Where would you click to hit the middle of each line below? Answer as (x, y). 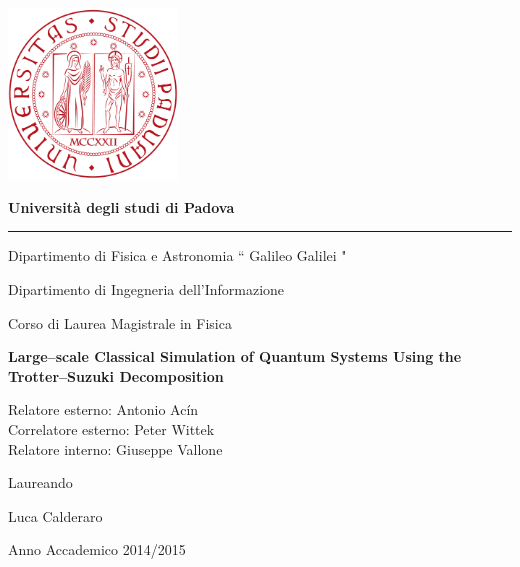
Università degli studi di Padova (121, 206)
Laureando (40, 482)
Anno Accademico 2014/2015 (97, 549)
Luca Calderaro (55, 515)
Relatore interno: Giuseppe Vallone (115, 448)
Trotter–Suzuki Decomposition (116, 375)
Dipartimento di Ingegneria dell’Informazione (146, 288)
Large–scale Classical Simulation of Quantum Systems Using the (235, 356)
